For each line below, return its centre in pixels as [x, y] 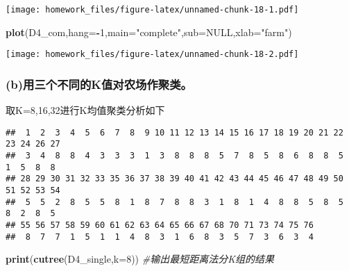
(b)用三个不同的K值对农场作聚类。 [99, 84]
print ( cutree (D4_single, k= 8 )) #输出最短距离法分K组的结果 [140, 259]
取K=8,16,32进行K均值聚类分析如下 [85, 110]
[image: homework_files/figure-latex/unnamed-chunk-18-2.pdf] [152, 55]
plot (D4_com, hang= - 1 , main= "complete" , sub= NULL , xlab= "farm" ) [149, 32]
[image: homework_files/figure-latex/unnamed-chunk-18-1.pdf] [152, 10]
